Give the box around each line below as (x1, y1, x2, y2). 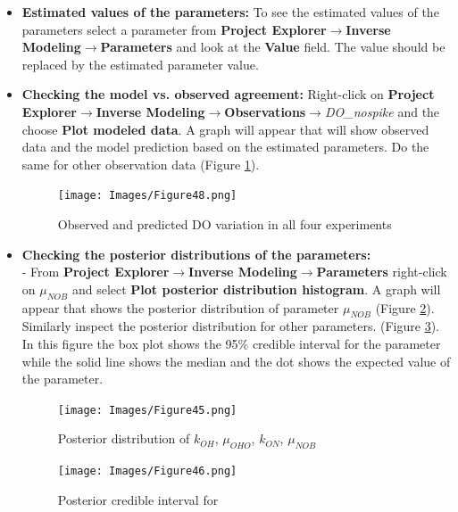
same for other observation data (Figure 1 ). (21, 154, 260, 173)
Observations (224, 102, 306, 120)
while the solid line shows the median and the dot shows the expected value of (21, 351, 451, 370)
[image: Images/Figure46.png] (57, 465, 237, 478)
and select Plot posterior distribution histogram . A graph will (71, 279, 441, 298)
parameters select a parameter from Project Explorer (21, 20, 327, 38)
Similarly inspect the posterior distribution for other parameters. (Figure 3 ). (21, 317, 439, 335)
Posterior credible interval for (57, 490, 219, 508)
